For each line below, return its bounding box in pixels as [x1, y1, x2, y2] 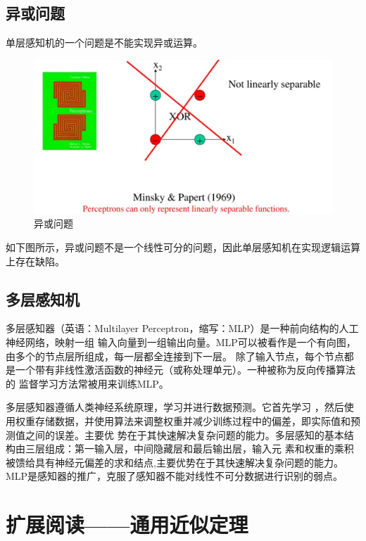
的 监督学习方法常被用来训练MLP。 [6, 376, 169, 390]
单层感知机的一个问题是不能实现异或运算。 [6, 35, 203, 50]
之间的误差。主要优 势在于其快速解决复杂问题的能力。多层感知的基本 [25, 427, 344, 442]
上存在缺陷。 [6, 253, 65, 268]
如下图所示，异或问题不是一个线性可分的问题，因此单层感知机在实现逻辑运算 [6, 240, 360, 255]
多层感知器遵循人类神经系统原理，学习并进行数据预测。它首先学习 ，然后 [6, 400, 344, 414]
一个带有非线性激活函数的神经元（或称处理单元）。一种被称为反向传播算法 [15, 362, 355, 377]
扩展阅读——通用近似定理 [6, 510, 248, 539]
